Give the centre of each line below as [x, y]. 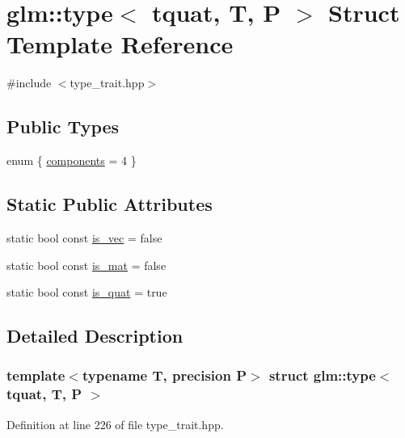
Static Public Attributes [110, 204]
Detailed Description [95, 336]
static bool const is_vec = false [84, 237]
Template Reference [120, 44]
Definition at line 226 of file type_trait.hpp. [115, 424]
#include [29, 83]
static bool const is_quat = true [87, 292]
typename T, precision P [165, 375]
